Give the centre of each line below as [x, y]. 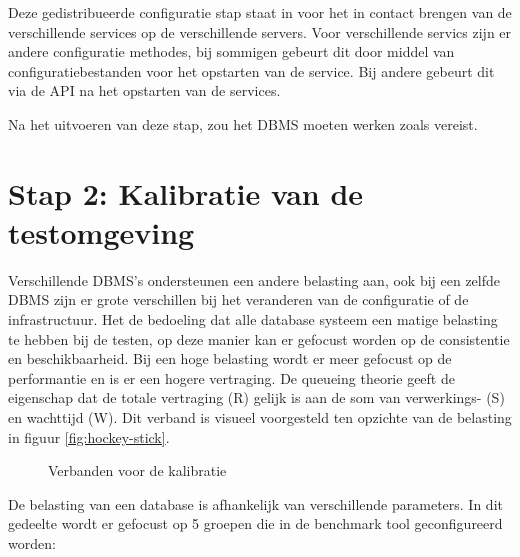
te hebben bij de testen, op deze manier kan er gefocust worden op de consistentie [259, 338]
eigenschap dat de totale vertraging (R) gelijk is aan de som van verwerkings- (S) [256, 397]
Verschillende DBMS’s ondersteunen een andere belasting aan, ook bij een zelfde [254, 279]
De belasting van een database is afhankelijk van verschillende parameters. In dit [255, 503]
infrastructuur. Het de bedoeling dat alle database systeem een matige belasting [253, 319]
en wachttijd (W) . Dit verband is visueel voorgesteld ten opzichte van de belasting [260, 417]
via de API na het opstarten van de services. [144, 90]
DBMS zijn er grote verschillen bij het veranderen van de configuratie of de [238, 299]
